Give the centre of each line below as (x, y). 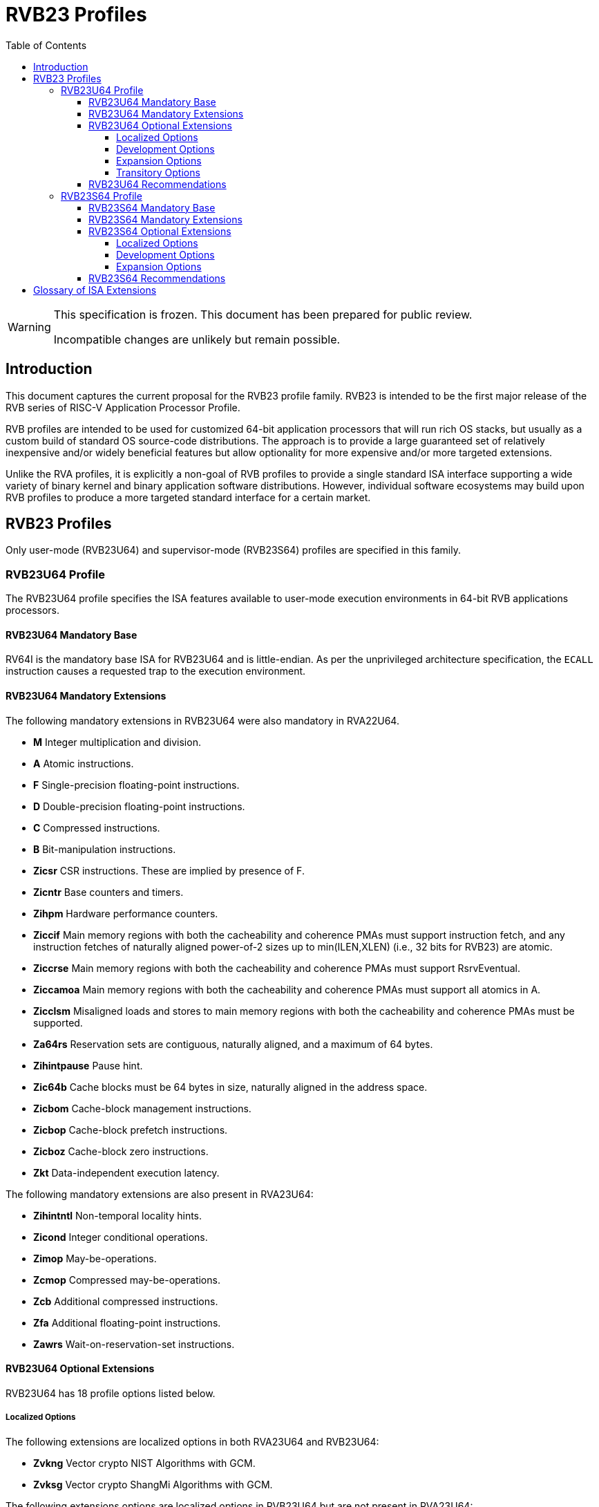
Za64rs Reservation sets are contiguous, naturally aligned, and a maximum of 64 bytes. (233, 1044)
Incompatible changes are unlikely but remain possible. (197, 339)
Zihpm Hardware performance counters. (126, 913)
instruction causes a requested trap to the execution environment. (156, 671)
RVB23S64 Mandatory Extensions (165, 219)
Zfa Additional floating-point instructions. (127, 1322)
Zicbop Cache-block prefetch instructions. (131, 1130)
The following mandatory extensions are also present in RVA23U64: (160, 1194)
